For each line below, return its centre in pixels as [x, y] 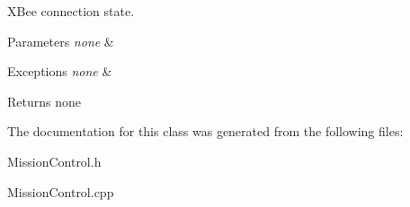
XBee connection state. [71, 11]
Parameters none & [61, 41]
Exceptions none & [60, 71]
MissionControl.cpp [61, 191]
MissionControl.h [54, 161]
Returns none [44, 101]
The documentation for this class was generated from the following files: [205, 131]
